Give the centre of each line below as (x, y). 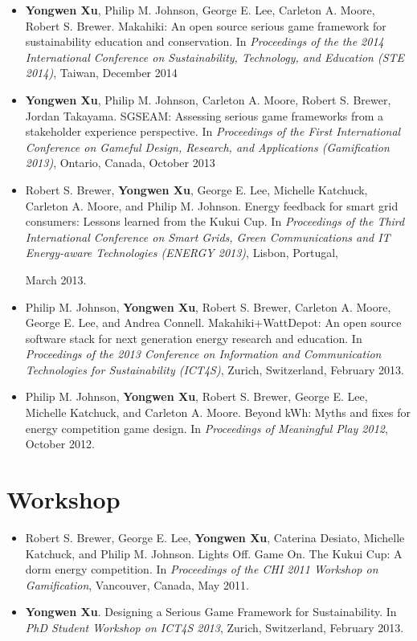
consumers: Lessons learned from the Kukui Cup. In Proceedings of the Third (215, 221)
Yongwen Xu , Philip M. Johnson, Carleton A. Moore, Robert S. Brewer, (208, 99)
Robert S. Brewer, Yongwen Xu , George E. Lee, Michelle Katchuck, (196, 189)
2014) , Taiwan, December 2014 (101, 73)
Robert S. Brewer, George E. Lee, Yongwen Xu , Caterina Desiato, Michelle (215, 537)
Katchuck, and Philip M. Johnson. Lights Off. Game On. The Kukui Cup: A (214, 553)
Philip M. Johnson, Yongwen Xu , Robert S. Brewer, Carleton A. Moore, (208, 306)
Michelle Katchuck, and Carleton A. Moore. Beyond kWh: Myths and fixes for (218, 412)
